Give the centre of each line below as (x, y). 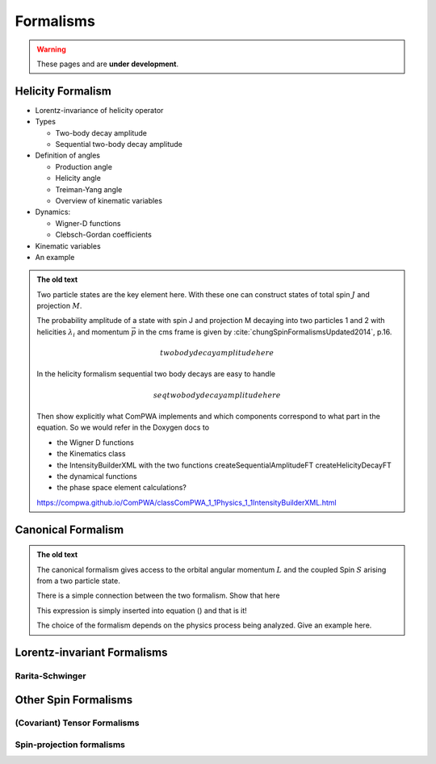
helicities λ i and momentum (83, 333)
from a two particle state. (78, 581)
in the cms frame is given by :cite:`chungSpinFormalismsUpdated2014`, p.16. (265, 332)
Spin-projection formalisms (70, 745)
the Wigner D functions (96, 442)
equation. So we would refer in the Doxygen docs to (123, 427)
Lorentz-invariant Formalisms (91, 652)
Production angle (84, 166)
